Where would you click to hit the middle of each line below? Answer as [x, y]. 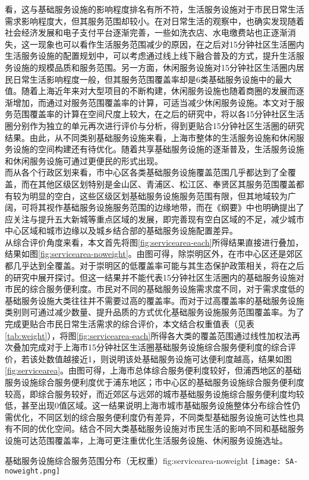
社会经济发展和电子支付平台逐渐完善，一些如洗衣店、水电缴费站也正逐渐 [146, 32]
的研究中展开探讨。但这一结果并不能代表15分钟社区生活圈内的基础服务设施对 [154, 277]
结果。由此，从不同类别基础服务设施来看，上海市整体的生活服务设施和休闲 [150, 137]
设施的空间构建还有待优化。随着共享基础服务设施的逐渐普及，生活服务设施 [158, 149]
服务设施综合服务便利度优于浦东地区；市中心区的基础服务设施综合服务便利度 [154, 382]
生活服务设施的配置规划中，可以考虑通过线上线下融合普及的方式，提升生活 [150, 56]
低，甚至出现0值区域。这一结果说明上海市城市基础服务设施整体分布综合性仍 [152, 405]
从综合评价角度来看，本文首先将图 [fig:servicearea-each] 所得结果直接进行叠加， [154, 242]
